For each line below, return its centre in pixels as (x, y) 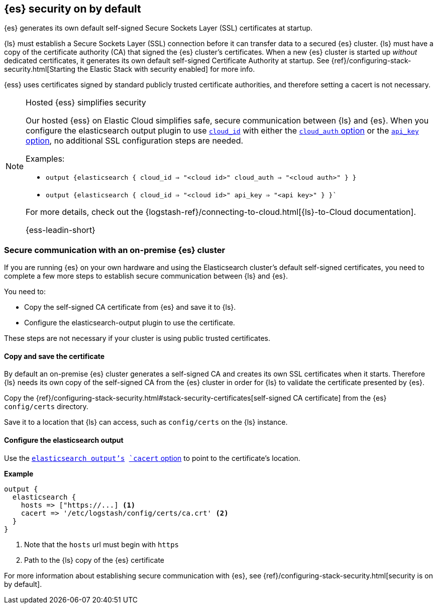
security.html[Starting (40, 69)
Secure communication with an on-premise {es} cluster (115, 250)
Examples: (45, 159)
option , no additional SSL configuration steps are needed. (135, 141)
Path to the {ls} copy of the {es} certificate (94, 560)
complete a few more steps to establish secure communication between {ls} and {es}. (146, 276)
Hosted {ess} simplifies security (86, 103)
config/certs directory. (46, 407)
